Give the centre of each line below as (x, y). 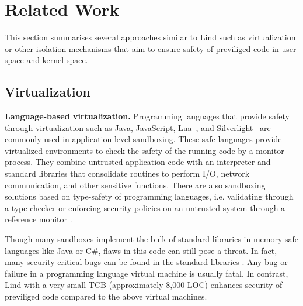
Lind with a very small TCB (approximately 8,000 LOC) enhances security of (144, 285)
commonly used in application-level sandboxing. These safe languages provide (143, 139)
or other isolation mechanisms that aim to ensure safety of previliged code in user (151, 48)
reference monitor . (39, 219)
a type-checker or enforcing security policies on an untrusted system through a (145, 207)
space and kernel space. (46, 60)
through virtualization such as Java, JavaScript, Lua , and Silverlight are (138, 127)
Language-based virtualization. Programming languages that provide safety (147, 116)
